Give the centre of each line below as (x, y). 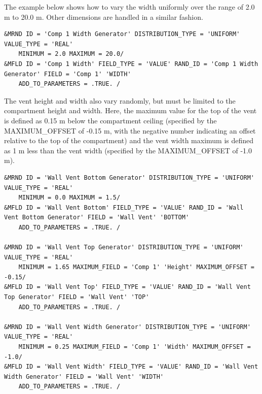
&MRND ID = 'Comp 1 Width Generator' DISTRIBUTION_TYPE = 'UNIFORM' (122, 34)
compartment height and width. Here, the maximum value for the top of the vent (130, 110)
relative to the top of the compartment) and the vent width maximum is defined (129, 140)
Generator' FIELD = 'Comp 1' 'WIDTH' (68, 74)
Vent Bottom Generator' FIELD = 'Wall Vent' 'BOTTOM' (97, 218)
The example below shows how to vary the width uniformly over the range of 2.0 (129, 7)
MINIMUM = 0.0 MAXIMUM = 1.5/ (69, 198)
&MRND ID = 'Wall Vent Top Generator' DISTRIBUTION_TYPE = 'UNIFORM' (124, 248)
